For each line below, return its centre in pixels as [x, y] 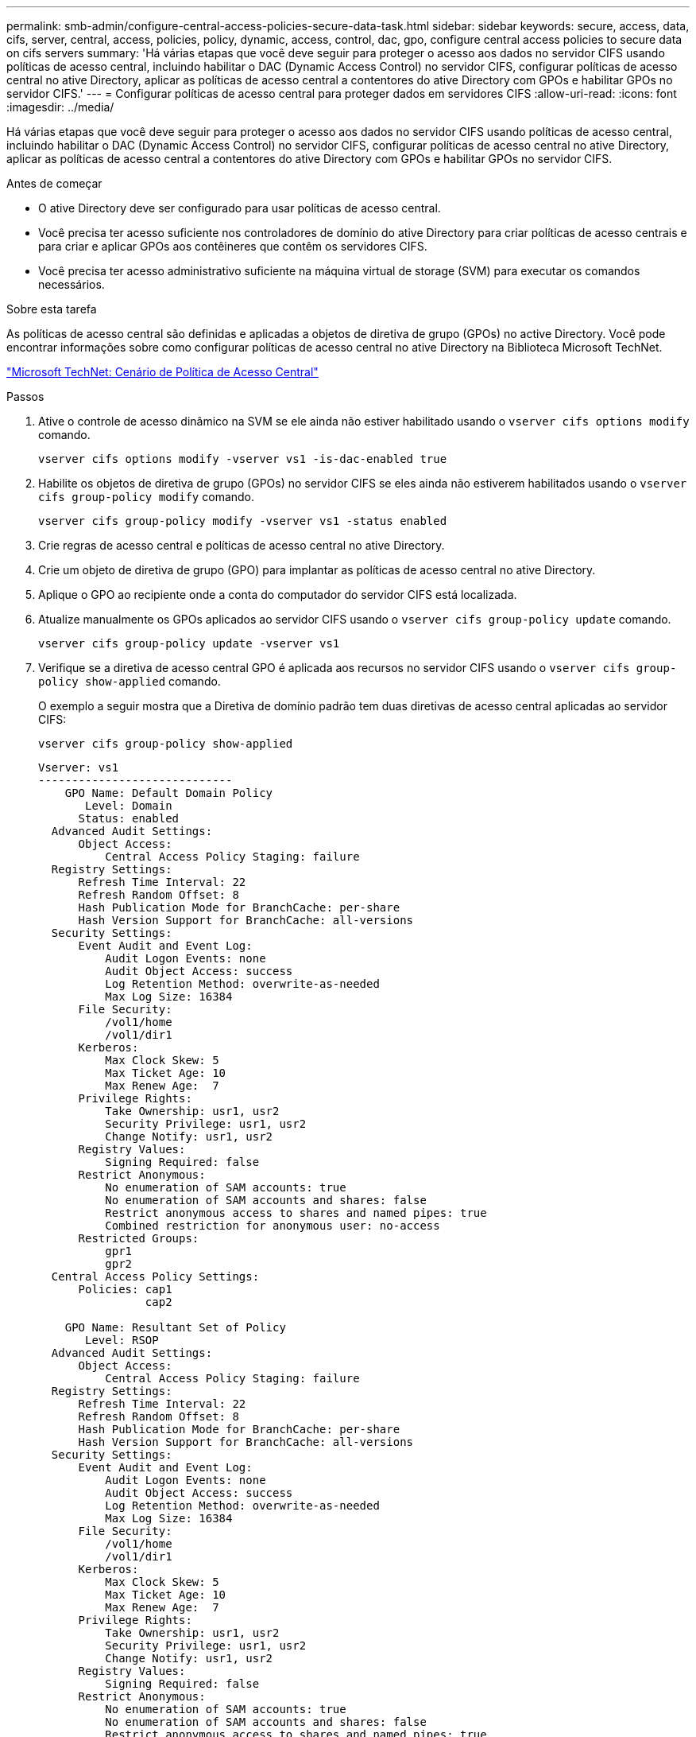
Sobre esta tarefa [52, 309]
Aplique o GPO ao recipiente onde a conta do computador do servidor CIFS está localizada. [278, 595]
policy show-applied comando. [130, 681]
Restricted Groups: [139, 1238]
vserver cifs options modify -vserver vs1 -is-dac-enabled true [243, 459]
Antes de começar [54, 183]
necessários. [72, 284]
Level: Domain [129, 806]
